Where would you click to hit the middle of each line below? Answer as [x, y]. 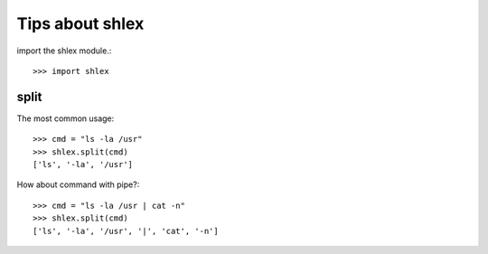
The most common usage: [66, 118]
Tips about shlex [80, 24]
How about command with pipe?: [78, 184]
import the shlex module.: [64, 51]
